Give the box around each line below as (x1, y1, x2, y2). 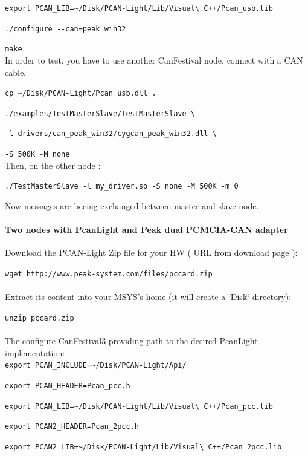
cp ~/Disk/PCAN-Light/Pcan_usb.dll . (5, 89, 156, 98)
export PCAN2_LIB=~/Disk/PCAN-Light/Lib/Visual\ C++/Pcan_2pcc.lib (5, 442, 282, 451)
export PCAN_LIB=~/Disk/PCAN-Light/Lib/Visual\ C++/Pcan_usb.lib (5, 4, 273, 13)
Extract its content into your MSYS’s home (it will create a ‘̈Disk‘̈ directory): (5, 290, 292, 303)
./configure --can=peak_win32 (5, 24, 126, 33)
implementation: (5, 346, 65, 359)
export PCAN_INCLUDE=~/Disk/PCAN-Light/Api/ (5, 361, 187, 370)
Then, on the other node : (5, 158, 101, 171)
